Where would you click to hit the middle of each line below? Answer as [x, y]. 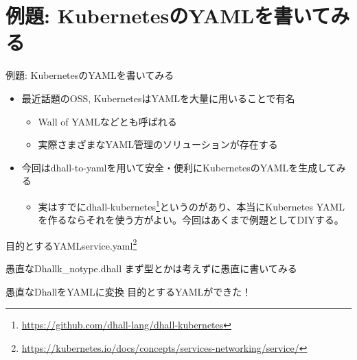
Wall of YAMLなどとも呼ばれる [107, 121]
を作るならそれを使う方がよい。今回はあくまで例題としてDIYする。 [191, 220]
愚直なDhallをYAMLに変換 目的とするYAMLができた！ [129, 291]
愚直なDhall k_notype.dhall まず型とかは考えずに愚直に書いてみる [151, 268]
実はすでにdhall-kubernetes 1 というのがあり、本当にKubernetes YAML [192, 205]
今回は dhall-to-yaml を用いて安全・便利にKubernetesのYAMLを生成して [179, 167]
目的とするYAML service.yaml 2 [71, 244]
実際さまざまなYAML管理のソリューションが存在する [158, 144]
